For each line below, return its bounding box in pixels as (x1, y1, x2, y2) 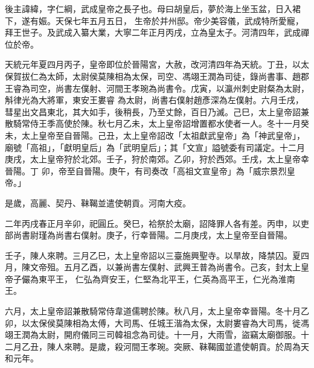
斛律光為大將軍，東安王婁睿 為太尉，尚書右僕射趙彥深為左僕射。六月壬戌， (5, 94, 304, 106)
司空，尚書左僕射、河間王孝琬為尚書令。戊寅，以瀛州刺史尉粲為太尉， (30, 81, 309, 94)
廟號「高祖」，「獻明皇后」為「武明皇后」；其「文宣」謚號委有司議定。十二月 (5, 141, 305, 153)
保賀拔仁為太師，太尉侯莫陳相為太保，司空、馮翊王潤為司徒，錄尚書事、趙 (5, 69, 301, 82)
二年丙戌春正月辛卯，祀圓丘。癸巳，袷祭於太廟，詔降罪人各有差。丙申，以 (5, 217, 301, 229)
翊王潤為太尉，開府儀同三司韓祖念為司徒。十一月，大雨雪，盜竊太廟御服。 (5, 328, 301, 341)
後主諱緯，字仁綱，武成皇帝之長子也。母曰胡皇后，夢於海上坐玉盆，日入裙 (5, 2, 301, 14)
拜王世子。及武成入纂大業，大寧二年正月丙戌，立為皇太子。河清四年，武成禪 (5, 26, 309, 39)
